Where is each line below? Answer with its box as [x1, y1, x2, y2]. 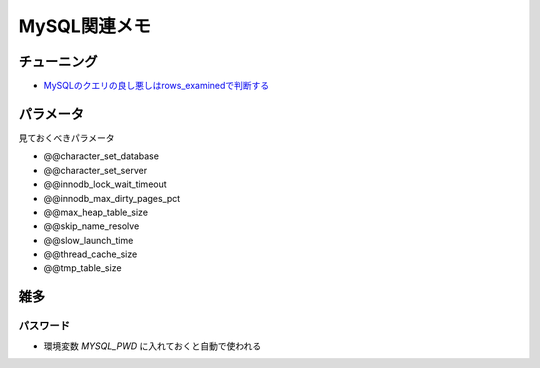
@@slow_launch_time [43, 234, 134, 246]
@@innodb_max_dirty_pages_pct [43, 192, 181, 204]
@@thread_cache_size [43, 248, 138, 260]
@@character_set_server [43, 164, 148, 176]
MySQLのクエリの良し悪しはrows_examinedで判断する [43, 80, 270, 92]
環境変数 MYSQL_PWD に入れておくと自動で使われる [43, 340, 262, 352]
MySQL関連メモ [18, 15, 152, 37]
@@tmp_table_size [43, 262, 122, 274]
